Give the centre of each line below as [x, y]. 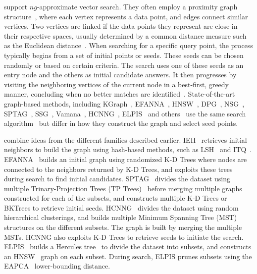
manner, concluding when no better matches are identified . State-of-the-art [120, 94]
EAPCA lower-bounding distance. [57, 266]
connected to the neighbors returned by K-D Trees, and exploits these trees [118, 169]
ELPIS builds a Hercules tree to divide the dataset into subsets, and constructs [128, 247]
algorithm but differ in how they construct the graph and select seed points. [121, 123]
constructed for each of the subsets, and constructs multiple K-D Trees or [116, 198]
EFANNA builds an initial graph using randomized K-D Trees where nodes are [126, 159]
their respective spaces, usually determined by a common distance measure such [125, 35]
